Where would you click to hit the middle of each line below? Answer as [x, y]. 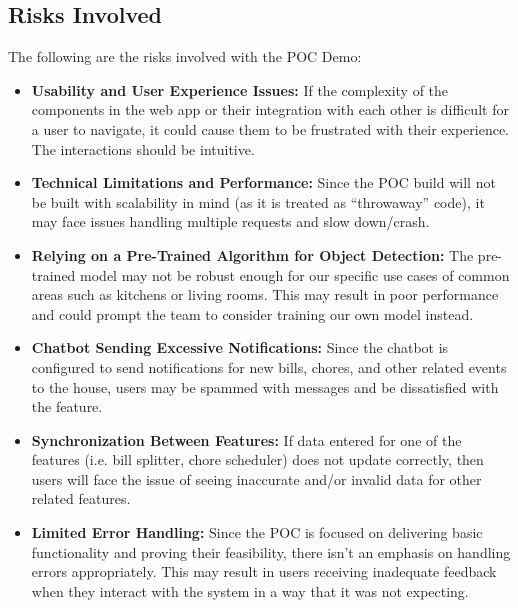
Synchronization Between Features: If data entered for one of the [246, 439]
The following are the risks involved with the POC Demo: [185, 56]
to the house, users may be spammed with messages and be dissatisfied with [265, 386]
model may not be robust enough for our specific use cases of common [295, 274]
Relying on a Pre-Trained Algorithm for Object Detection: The [252, 254]
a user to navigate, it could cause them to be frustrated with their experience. [270, 128]
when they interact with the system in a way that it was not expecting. [250, 590]
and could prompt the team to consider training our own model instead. [252, 313]
